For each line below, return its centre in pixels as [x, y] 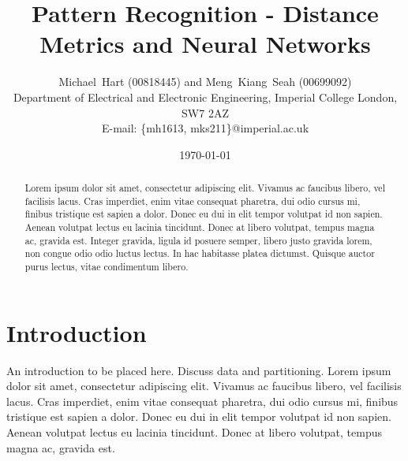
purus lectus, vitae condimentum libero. [107, 267]
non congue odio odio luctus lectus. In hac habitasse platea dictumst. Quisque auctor [200, 253]
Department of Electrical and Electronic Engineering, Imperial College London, [205, 97]
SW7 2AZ [205, 112]
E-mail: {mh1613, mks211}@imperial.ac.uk [205, 128]
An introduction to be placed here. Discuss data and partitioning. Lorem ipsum [199, 370]
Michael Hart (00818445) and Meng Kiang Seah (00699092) [205, 82]
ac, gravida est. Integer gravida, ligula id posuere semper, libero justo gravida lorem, [198, 240]
